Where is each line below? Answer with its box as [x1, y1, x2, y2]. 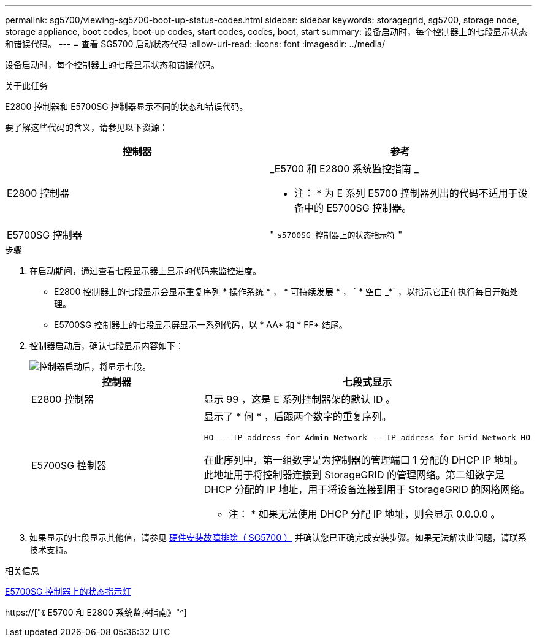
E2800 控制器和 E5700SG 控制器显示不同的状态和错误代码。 [5, 101, 248, 112]
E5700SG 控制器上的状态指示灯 [5, 586, 131, 597]
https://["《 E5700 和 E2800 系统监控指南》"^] [5, 607, 187, 617]
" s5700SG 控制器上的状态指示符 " [270, 228, 403, 240]
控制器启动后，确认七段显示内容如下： [29, 340, 184, 351]
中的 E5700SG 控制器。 [304, 202, 412, 214]
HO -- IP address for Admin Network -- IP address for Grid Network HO [204, 433, 530, 442]
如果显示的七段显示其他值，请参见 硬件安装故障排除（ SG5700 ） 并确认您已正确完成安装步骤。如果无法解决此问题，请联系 [29, 532, 527, 543]
